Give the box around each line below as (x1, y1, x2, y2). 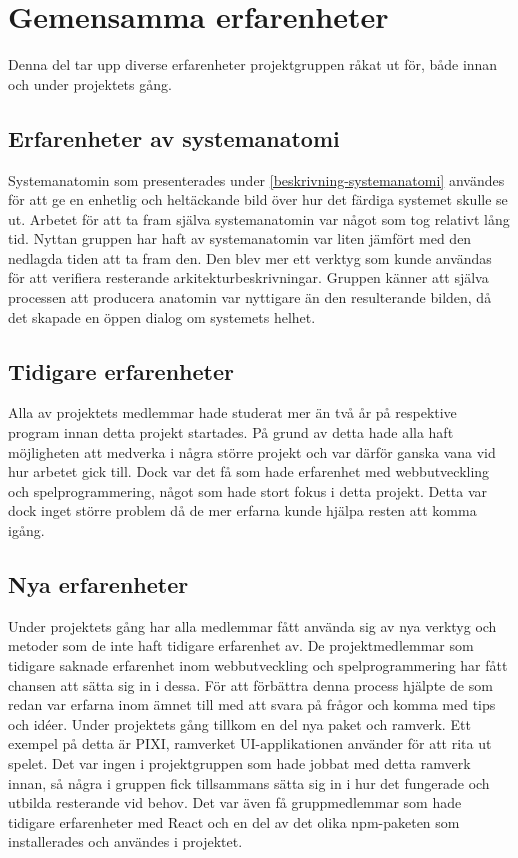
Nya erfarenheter (8, 569, 189, 600)
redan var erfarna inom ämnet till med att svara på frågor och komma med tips (8, 694, 496, 715)
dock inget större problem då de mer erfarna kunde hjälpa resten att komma (8, 500, 477, 521)
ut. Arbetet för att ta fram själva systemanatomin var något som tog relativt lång (8, 208, 510, 229)
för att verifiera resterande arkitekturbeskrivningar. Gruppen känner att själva (8, 267, 489, 288)
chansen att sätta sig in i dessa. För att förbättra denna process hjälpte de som (8, 674, 493, 695)
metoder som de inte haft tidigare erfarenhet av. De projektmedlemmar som (8, 635, 474, 656)
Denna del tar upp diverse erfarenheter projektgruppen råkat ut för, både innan (8, 54, 498, 75)
